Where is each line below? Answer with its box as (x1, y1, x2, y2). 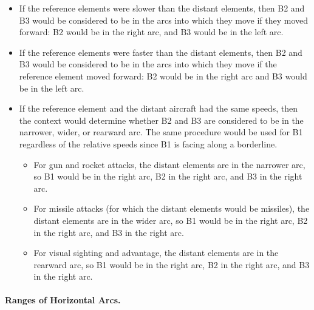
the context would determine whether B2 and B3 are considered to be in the (19, 113, 304, 126)
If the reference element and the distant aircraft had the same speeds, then (19, 102, 298, 115)
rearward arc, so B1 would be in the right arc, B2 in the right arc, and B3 (33, 258, 310, 271)
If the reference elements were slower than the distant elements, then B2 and (19, 2, 305, 14)
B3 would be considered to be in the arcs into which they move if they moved (19, 13, 309, 26)
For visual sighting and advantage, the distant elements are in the (33, 246, 279, 259)
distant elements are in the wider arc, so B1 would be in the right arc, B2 (33, 214, 308, 226)
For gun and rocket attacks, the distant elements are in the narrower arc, (33, 158, 305, 170)
